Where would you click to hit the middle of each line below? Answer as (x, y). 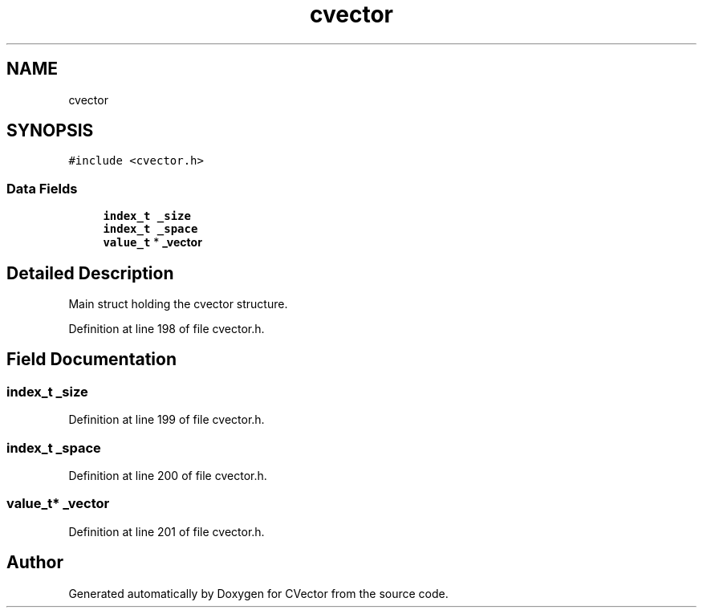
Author (35, 563)
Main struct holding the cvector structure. (178, 304)
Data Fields (42, 188)
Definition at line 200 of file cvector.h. (168, 476)
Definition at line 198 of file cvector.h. (167, 329)
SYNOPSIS (50, 131)
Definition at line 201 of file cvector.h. (167, 531)
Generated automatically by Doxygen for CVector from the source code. (258, 593)
